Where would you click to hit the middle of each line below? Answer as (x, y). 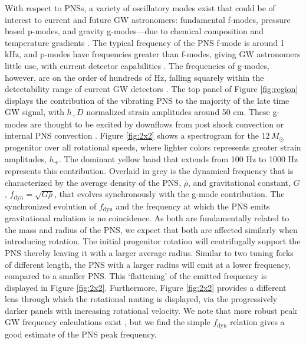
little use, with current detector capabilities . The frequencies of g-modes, (137, 65)
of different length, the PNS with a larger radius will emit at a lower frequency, (148, 264)
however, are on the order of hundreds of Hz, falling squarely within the (134, 77)
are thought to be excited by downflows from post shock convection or (157, 124)
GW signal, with (34, 112)
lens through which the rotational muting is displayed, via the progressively (141, 299)
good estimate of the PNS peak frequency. (81, 334)
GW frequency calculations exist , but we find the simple (108, 322)
